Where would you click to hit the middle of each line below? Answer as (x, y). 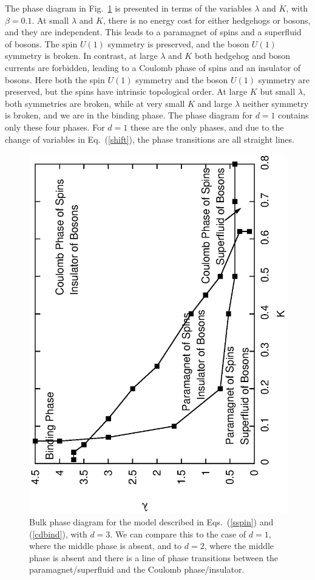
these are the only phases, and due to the (207, 127)
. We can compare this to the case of (178, 534)
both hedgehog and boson (242, 56)
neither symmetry (276, 103)
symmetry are (284, 79)
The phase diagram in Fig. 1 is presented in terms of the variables (128, 8)
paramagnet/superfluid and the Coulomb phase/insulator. (137, 569)
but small (278, 91)
